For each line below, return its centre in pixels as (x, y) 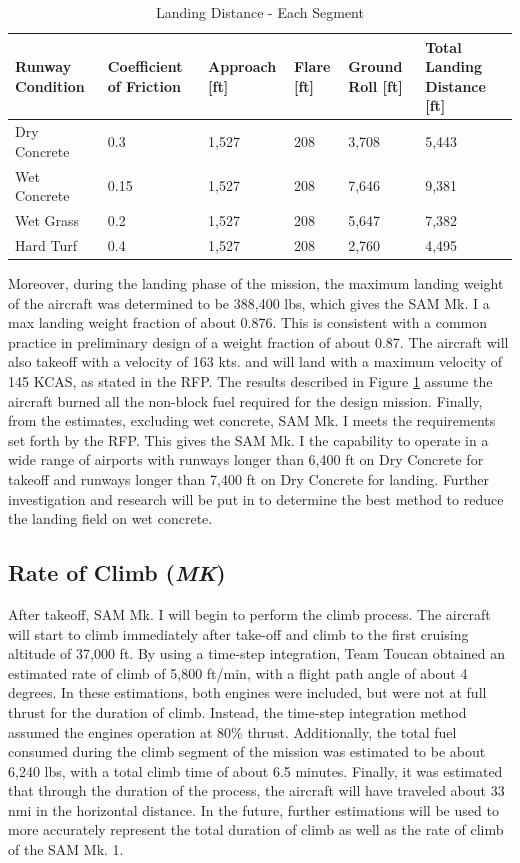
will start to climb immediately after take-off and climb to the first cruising (238, 633)
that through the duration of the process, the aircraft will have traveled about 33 (256, 790)
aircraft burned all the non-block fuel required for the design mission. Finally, (245, 400)
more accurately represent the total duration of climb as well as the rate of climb (256, 829)
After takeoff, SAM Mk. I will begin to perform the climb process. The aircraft (249, 613)
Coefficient (145, 66)
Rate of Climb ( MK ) (117, 572)
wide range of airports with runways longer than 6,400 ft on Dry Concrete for (246, 459)
